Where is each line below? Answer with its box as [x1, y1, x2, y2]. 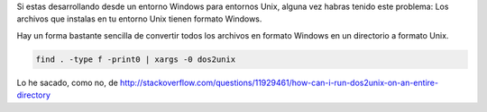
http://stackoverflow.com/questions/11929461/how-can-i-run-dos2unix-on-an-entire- [120, 77, 439, 88]
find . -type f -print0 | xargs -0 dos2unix [35, 54, 236, 65]
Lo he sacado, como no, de [16, 77, 119, 88]
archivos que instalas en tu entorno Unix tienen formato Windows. [16, 13, 262, 24]
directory [16, 90, 51, 100]
